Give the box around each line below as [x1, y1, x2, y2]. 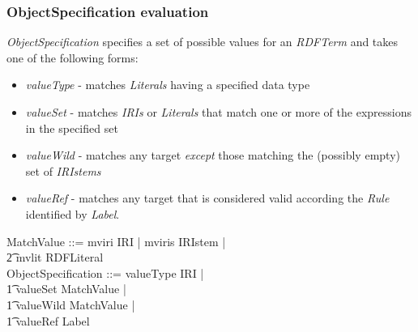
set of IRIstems [25, 162, 101, 179]
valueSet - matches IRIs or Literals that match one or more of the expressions [25, 104, 412, 120]
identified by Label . [25, 205, 120, 222]
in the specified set [25, 119, 118, 136]
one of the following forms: [6, 49, 139, 66]
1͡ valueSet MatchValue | [6, 280, 126, 297]
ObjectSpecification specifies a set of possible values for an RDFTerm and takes [6, 33, 399, 50]
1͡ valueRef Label [6, 312, 90, 329]
